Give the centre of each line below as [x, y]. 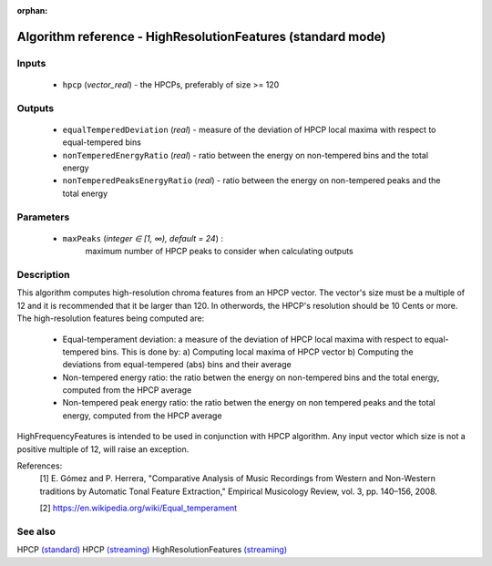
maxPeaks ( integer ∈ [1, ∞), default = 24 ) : [143, 238]
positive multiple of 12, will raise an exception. [103, 449]
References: [40, 466]
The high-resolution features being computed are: [111, 318]
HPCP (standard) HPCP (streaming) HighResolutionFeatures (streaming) [152, 550]
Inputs [31, 63]
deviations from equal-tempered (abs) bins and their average [177, 365]
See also [36, 531]
